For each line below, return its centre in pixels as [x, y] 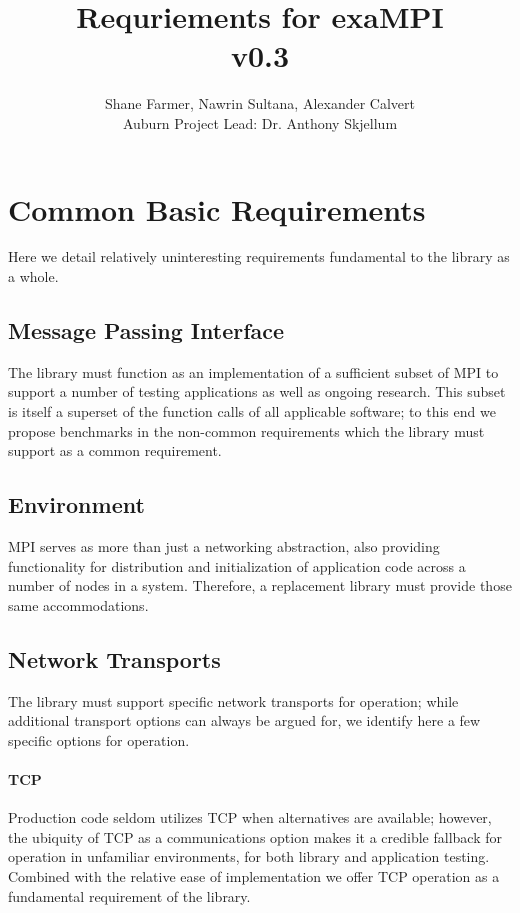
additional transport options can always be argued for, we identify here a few [244, 720]
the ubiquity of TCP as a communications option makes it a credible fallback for [255, 836]
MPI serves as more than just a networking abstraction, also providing [224, 546]
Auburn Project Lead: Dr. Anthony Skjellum [260, 122]
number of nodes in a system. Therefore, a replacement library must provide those [260, 585]
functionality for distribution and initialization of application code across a [237, 565]
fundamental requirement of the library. [129, 895]
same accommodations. [78, 604]
